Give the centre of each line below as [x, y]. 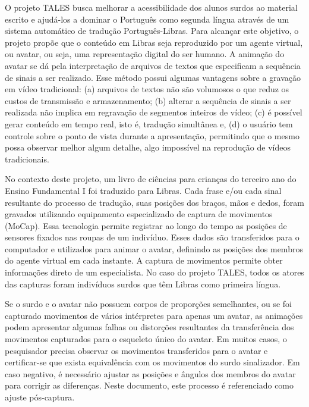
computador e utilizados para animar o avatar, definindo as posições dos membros [154, 248]
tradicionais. [27, 159]
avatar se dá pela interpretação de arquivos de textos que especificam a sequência [153, 65]
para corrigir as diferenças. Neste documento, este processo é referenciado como [149, 385]
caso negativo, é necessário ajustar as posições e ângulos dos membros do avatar [150, 373]
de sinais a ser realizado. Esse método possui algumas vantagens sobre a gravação [153, 77]
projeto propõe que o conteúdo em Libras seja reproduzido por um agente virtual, [154, 42]
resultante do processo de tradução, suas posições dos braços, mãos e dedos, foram [154, 202]
